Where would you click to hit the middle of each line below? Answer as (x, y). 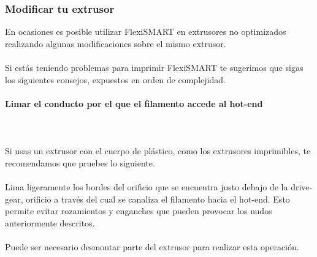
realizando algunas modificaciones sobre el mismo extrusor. (116, 43)
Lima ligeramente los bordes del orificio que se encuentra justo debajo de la (147, 186)
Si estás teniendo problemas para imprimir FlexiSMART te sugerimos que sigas (154, 67)
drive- (302, 186)
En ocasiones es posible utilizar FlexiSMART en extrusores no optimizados (146, 32)
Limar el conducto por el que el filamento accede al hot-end (134, 103)
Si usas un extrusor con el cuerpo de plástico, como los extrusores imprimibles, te (158, 151)
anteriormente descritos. (50, 222)
